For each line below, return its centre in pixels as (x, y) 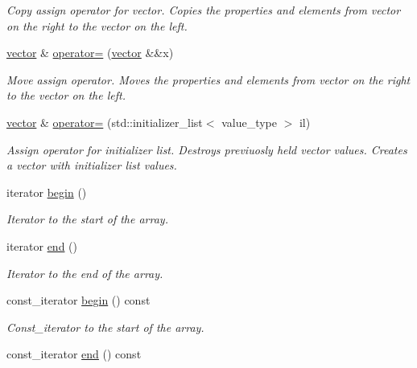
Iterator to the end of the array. (85, 273)
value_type (249, 122)
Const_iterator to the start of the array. (105, 327)
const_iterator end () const (74, 354)
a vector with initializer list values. (92, 165)
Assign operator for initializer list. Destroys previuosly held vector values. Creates (207, 149)
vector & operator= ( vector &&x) (90, 53)
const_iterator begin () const (78, 300)
